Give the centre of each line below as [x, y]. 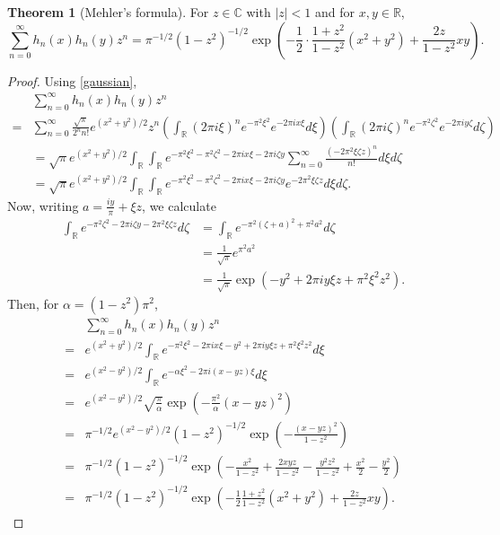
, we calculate [179, 205]
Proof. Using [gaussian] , [72, 80]
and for [335, 12]
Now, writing [43, 205]
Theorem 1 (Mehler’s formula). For [108, 12]
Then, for [33, 303]
